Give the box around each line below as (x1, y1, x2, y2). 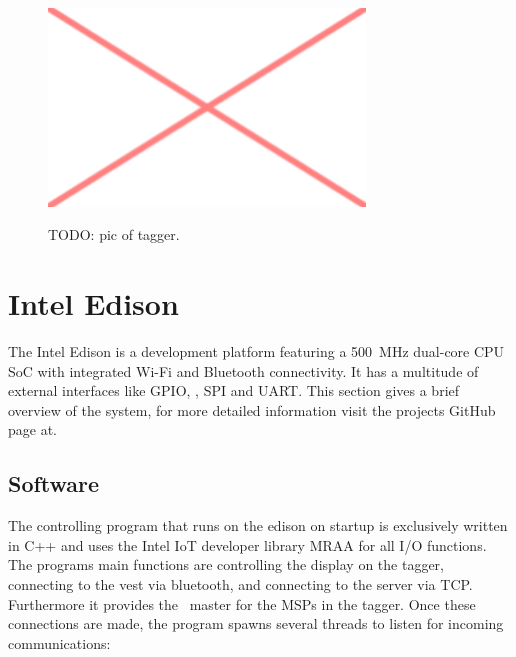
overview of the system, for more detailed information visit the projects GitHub (8, 399, 496, 420)
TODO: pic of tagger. (48, 224, 180, 245)
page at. (8, 419, 57, 440)
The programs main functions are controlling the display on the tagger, (8, 554, 445, 575)
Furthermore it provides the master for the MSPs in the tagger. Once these (8, 593, 476, 614)
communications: (8, 632, 111, 653)
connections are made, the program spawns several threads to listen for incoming (8, 613, 504, 634)
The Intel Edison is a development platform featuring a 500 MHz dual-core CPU (8, 341, 505, 362)
